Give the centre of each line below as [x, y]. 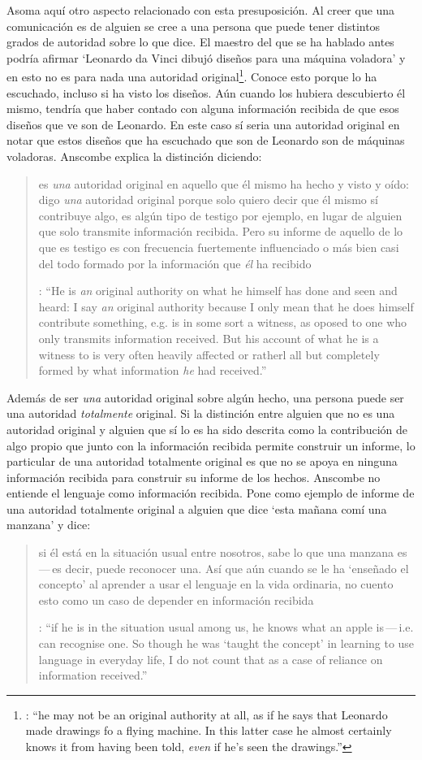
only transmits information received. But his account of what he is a [209, 338]
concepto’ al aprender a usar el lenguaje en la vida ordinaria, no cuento [216, 584]
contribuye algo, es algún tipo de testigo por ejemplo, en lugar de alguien [220, 215]
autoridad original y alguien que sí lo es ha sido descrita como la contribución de [207, 429]
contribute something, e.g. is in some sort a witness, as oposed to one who [223, 322]
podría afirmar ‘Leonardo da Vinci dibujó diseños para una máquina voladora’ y [206, 57]
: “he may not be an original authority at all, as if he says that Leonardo [207, 714]
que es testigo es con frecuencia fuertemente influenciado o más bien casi [219, 247]
